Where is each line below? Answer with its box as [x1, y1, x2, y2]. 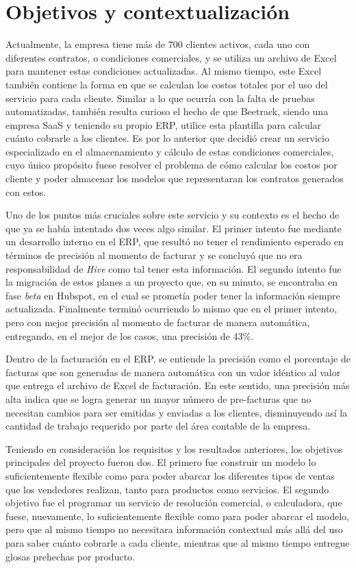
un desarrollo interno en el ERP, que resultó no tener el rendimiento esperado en [5, 234, 344, 249]
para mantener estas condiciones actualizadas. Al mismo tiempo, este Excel [5, 64, 322, 78]
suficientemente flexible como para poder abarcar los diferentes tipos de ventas [5, 468, 335, 482]
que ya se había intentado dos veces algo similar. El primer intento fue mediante [5, 221, 342, 235]
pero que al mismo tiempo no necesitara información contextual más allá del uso [5, 522, 343, 536]
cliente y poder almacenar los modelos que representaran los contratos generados [5, 171, 344, 186]
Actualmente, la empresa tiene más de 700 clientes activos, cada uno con [5, 37, 310, 51]
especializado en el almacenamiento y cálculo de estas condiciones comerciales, [5, 144, 334, 158]
